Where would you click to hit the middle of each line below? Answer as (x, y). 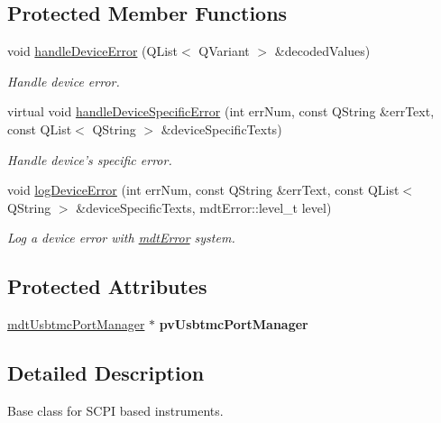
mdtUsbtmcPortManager (76, 324)
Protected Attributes (107, 286)
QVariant (224, 51)
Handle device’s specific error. (90, 159)
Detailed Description (106, 373)
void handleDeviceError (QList (93, 51)
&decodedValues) (322, 51)
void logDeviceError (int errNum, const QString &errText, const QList (203, 190)
